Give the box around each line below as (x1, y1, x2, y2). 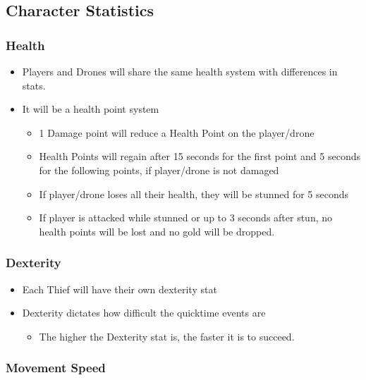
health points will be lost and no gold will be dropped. (39, 223, 275, 238)
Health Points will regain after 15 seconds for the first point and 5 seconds (39, 149, 361, 164)
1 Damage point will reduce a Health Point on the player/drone (39, 125, 315, 140)
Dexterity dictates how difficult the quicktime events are (22, 305, 266, 320)
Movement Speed (6, 359, 106, 376)
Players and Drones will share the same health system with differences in (22, 64, 338, 78)
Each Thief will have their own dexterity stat (22, 281, 217, 296)
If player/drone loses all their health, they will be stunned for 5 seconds (39, 186, 349, 201)
